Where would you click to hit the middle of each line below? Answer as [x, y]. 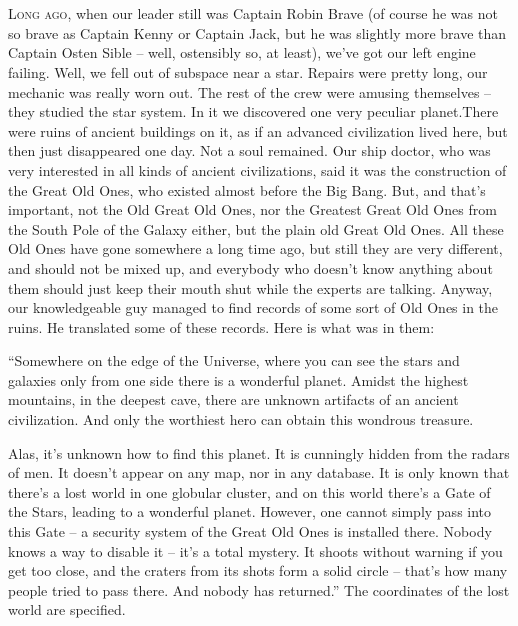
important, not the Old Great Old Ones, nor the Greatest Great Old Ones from [252, 209]
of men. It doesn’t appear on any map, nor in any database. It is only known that [259, 472]
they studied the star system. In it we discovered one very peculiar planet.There [253, 111]
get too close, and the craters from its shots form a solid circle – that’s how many [258, 570]
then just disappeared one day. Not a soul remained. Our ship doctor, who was [249, 150]
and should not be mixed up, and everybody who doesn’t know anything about [250, 267]
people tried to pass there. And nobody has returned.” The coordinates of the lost [259, 589]
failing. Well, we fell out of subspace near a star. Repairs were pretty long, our [248, 71]
